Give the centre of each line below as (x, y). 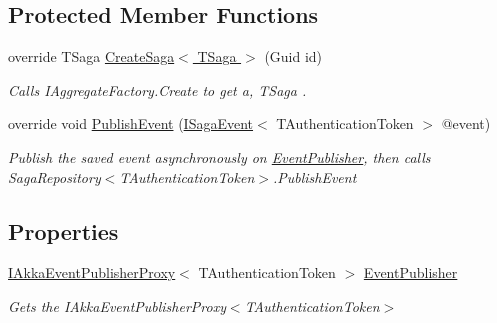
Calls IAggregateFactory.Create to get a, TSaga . (157, 89)
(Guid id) (293, 56)
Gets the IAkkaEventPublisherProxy (117, 305)
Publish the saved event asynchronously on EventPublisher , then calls (219, 156)
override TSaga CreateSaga (91, 56)
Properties (63, 230)
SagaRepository (54, 176)
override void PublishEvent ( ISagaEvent (131, 123)
